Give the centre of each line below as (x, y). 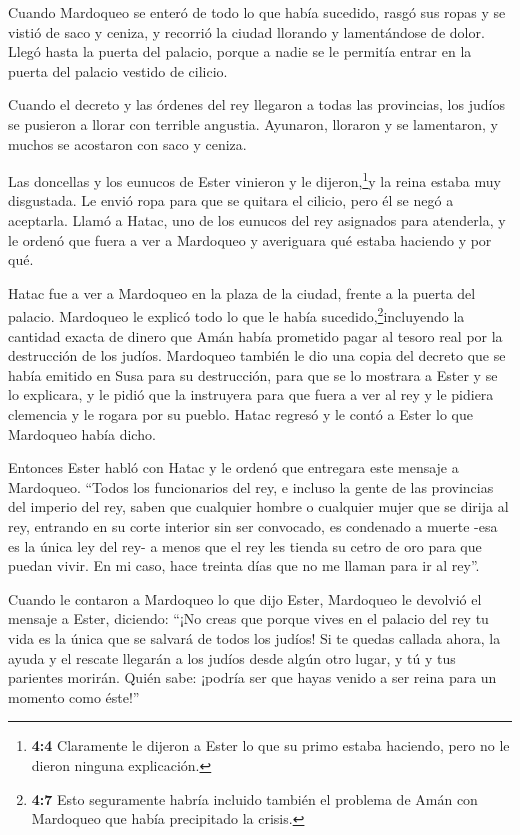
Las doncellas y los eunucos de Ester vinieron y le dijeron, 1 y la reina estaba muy (254, 179)
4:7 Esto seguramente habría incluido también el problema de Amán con (254, 798)
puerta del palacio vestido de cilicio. (118, 70)
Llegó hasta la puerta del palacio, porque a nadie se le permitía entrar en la (240, 51)
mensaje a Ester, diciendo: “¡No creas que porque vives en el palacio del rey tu (248, 618)
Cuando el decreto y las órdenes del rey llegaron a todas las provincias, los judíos (256, 104)
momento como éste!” (74, 696)
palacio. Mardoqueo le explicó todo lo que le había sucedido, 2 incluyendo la (236, 315)
